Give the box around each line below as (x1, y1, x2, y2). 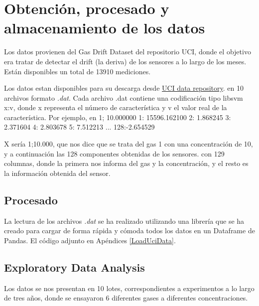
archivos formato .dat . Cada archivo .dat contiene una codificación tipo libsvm (4, 92, 243, 103)
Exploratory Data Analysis (4, 259, 145, 275)
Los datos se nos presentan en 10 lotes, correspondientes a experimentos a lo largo (4, 283, 255, 293)
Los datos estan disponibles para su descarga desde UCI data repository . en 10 (4, 83, 244, 93)
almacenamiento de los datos (4, 17, 205, 38)
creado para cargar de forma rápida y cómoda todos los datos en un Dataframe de (4, 225, 255, 236)
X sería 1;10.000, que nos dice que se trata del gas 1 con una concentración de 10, (4, 139, 253, 149)
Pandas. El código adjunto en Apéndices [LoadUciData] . (4, 235, 176, 245)
